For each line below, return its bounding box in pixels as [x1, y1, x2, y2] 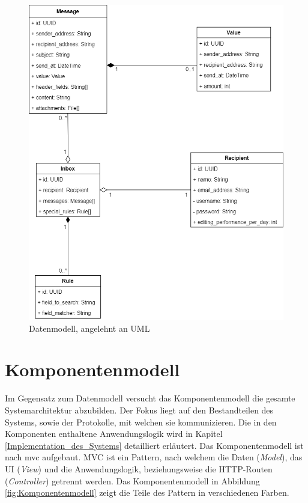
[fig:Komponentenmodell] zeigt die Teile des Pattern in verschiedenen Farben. [5, 486, 289, 499]
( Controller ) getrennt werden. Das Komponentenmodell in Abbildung [5, 474, 260, 487]
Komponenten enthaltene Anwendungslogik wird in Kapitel [5, 427, 223, 440]
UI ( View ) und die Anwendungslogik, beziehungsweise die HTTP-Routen [5, 462, 273, 475]
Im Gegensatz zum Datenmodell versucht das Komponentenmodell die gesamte [5, 392, 295, 404]
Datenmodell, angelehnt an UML [29, 322, 150, 334]
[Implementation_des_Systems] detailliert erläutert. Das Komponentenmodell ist [5, 439, 304, 451]
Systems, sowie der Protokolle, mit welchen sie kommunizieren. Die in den [5, 415, 277, 428]
